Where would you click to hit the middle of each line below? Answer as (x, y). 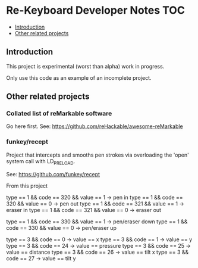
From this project (27, 186)
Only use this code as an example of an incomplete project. (79, 77)
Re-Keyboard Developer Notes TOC (96, 10)
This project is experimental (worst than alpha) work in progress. (85, 66)
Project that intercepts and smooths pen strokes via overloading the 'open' (98, 155)
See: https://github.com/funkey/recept (53, 174)
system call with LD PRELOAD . (41, 162)
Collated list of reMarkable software (59, 114)
